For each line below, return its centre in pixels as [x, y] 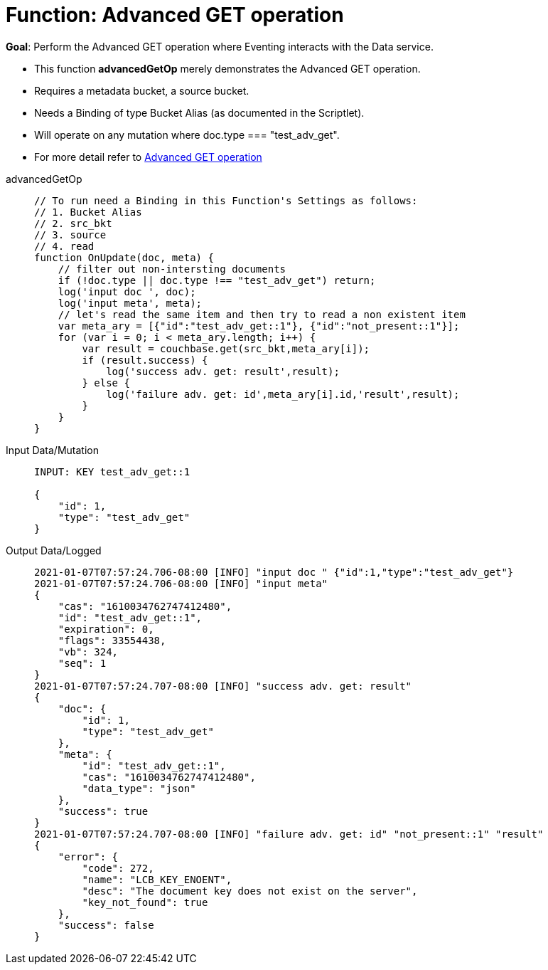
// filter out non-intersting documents [172, 269]
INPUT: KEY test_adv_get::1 [112, 471]
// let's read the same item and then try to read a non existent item [262, 314]
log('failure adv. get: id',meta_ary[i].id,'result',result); [283, 394]
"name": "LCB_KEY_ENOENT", [157, 879]
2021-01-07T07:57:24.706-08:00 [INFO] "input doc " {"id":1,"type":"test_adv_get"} [274, 572]
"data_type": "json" [139, 788]
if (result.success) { [145, 360]
